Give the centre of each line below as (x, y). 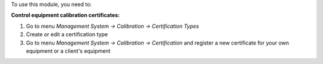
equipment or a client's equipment (68, 51)
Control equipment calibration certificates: (65, 15)
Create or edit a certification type (67, 34)
